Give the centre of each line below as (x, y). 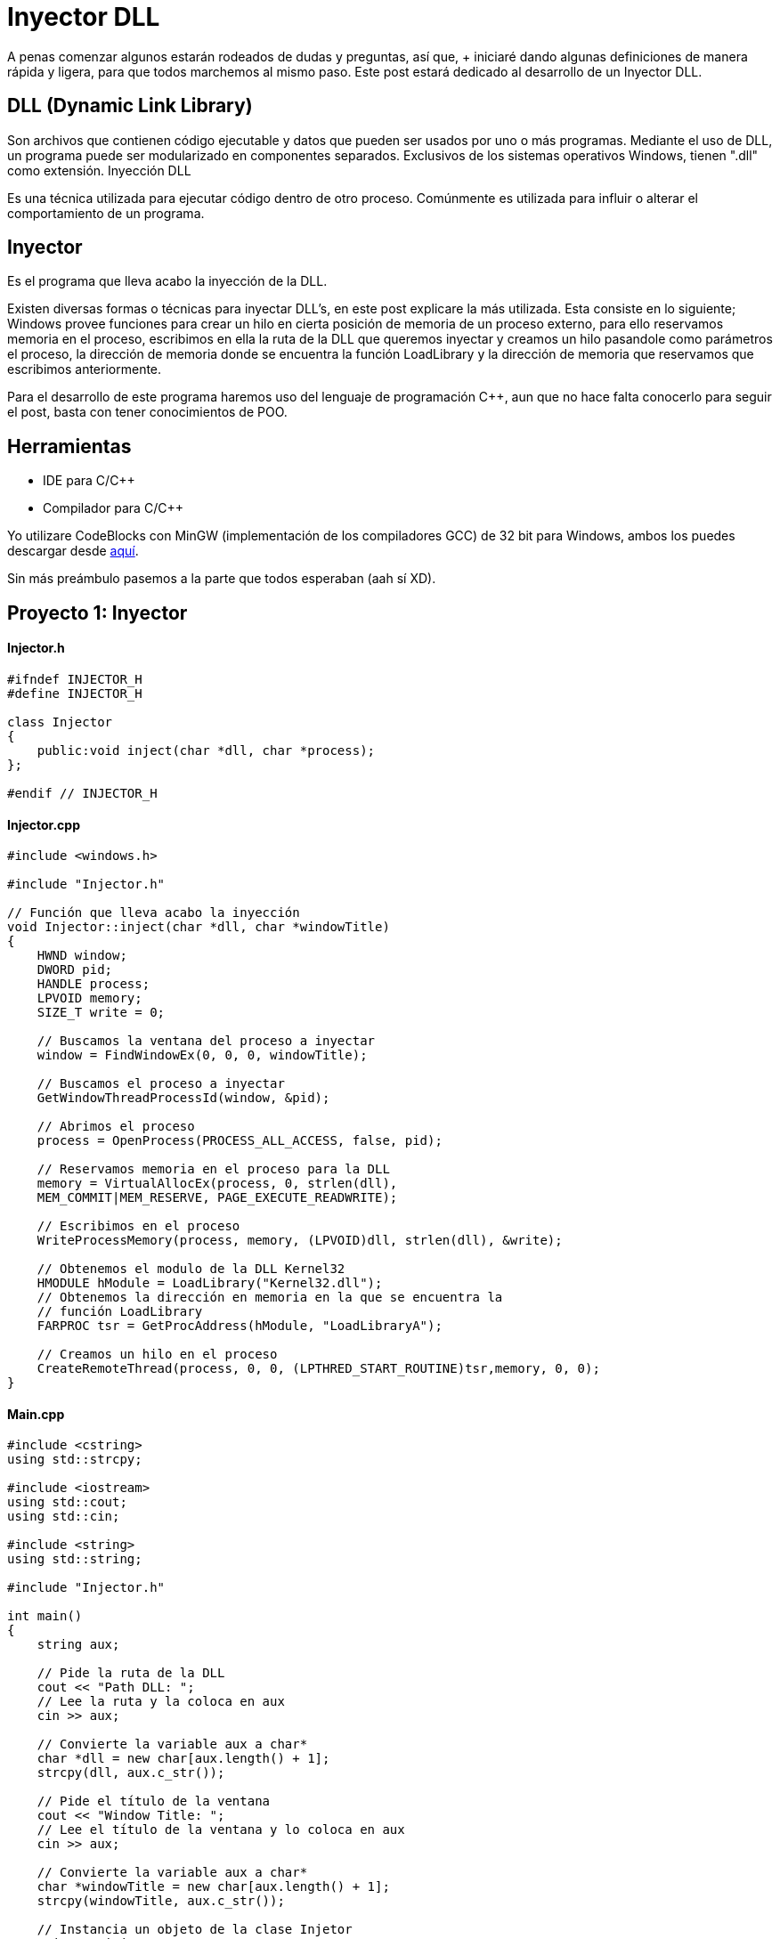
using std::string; (75, 1559)
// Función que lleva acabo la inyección (154, 913)
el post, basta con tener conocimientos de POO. (147, 412)
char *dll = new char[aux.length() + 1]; (183, 1759)
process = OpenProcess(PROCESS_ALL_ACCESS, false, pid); (240, 1141)
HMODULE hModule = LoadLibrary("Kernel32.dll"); (210, 1283)
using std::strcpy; (75, 1460)
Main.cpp (36, 1414)
